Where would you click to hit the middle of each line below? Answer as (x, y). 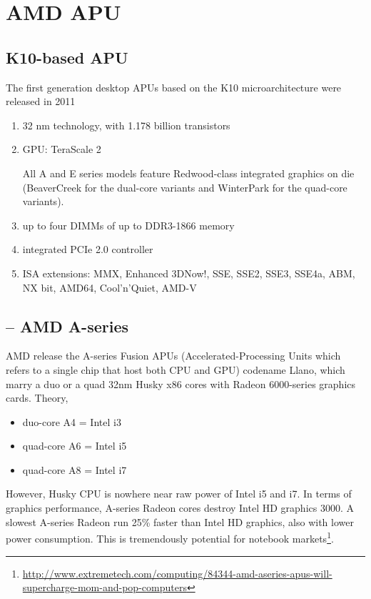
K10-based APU (67, 57)
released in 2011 (41, 101)
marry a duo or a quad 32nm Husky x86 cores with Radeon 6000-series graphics (181, 383)
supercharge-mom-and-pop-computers (105, 587)
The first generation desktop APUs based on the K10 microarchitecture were (174, 87)
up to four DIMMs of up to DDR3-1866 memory (128, 225)
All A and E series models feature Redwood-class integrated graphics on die (188, 173)
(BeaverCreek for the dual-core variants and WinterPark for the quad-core (185, 187)
